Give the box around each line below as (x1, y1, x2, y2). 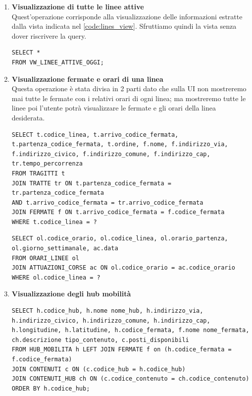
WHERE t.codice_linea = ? (11, 218, 97, 226)
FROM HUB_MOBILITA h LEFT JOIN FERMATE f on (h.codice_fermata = (11, 346, 232, 353)
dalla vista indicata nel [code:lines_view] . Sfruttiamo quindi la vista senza (11, 21, 237, 31)
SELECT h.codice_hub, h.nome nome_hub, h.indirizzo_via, (11, 307, 203, 315)
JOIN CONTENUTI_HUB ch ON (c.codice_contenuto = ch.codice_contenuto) (11, 375, 250, 383)
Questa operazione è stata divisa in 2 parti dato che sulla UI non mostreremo (11, 83, 247, 94)
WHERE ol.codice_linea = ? (11, 274, 101, 281)
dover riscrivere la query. (11, 30, 87, 41)
